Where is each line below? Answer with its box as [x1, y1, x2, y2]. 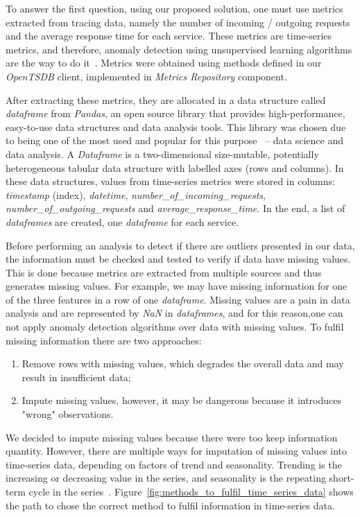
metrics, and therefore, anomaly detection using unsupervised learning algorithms [6, 42, 352, 56]
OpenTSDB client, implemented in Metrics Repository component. [6, 69, 287, 83]
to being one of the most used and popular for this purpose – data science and [6, 133, 344, 148]
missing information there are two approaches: [6, 333, 202, 347]
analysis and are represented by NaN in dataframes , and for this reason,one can [6, 306, 343, 320]
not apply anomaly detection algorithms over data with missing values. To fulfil [6, 319, 344, 334]
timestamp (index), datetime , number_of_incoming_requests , [6, 187, 266, 202]
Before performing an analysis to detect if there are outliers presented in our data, [6, 238, 355, 252]
